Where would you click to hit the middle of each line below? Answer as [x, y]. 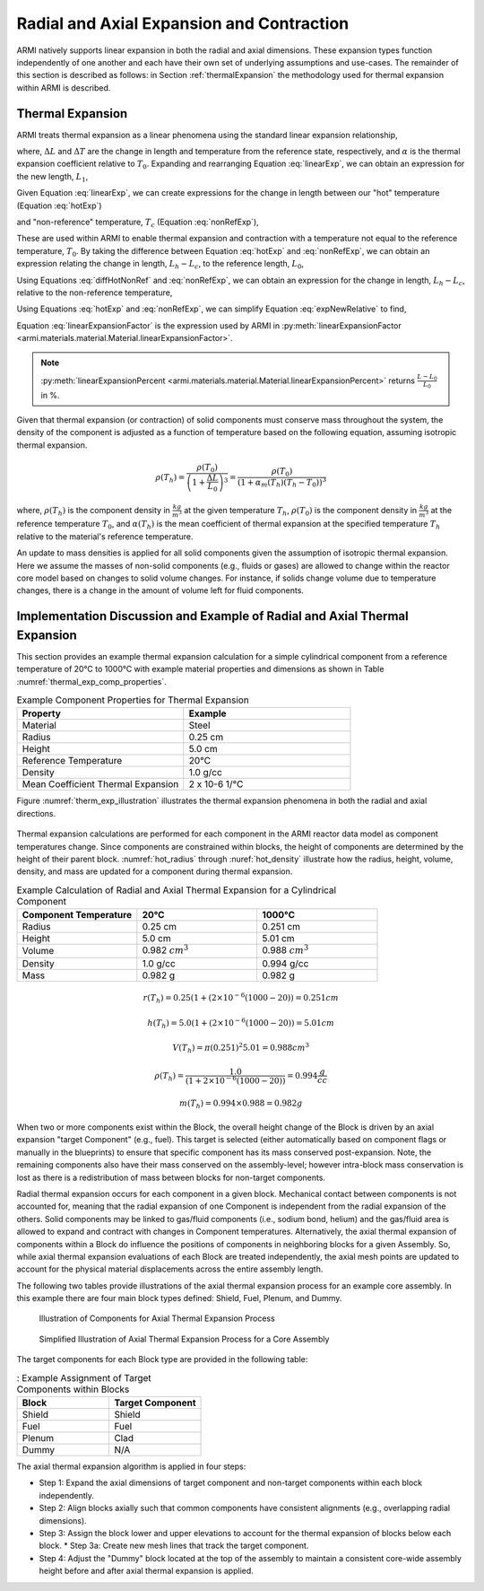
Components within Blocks [73, 1389]
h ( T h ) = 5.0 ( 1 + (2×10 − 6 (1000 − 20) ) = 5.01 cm [241, 1023]
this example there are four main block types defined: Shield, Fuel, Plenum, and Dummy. [179, 1298]
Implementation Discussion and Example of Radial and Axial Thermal [212, 616]
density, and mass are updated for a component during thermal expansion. [155, 871]
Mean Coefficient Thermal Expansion [100, 784]
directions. [36, 813]
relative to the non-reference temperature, [95, 293]
